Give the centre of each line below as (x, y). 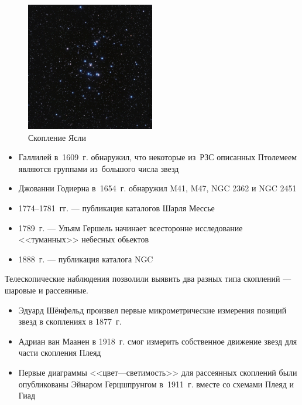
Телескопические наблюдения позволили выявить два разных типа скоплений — (148, 279)
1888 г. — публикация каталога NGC (86, 259)
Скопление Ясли (57, 137)
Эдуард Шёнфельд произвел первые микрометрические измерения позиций (152, 310)
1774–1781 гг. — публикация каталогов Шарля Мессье (116, 207)
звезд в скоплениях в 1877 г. (70, 321)
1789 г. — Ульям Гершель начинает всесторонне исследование (131, 227)
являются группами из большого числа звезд (99, 168)
